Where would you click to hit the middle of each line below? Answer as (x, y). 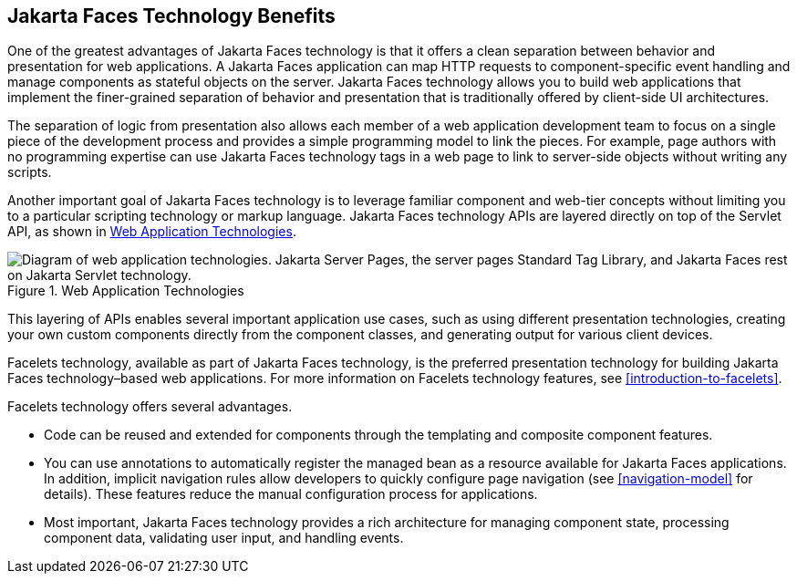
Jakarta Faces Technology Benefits (171, 16)
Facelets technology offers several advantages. (150, 407)
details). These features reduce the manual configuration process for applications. (291, 494)
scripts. (30, 172)
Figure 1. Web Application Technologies (126, 291)
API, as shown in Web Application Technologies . (152, 232)
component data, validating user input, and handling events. (224, 538)
